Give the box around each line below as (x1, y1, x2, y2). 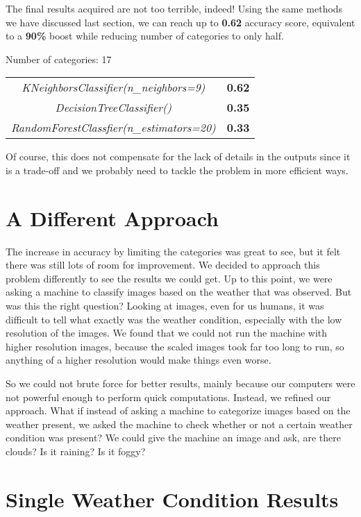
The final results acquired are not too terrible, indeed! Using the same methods (6, 1, 343, 15)
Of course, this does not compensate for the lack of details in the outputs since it (6, 149, 351, 164)
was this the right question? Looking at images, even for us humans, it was (6, 298, 324, 313)
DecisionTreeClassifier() (55, 99, 172, 116)
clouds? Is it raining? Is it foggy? (6, 444, 146, 458)
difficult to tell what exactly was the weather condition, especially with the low (6, 312, 342, 326)
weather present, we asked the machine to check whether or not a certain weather (6, 416, 353, 431)
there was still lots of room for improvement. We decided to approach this (6, 257, 320, 272)
